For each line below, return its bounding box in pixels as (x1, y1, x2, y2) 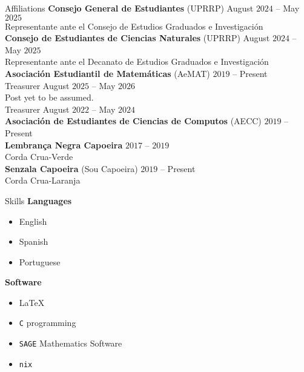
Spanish (19, 235, 48, 248)
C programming (19, 316, 76, 329)
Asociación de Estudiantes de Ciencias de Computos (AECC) (5, 115, 262, 127)
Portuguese (19, 255, 61, 268)
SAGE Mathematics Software (19, 337, 122, 350)
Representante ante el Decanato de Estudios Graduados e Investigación (5, 55, 269, 68)
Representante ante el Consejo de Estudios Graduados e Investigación (5, 19, 263, 32)
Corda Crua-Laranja (5, 174, 81, 187)
